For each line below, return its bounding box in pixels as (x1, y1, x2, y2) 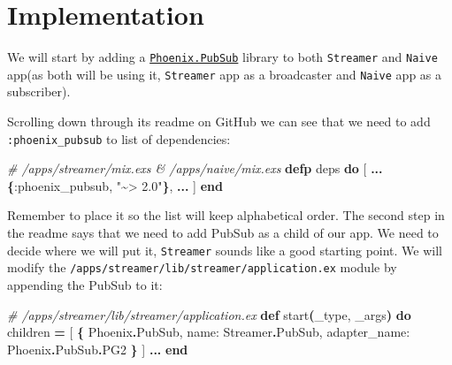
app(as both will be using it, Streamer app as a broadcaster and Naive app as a (7, 65, 442, 83)
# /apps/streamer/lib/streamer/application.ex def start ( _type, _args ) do (7, 305, 411, 323)
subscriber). (7, 82, 71, 101)
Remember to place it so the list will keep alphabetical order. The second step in (7, 206, 445, 224)
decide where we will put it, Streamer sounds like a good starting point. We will (7, 240, 442, 259)
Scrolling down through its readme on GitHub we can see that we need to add (7, 112, 431, 131)
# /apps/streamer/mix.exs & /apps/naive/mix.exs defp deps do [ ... (7, 159, 383, 178)
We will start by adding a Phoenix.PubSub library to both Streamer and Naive (7, 48, 438, 66)
